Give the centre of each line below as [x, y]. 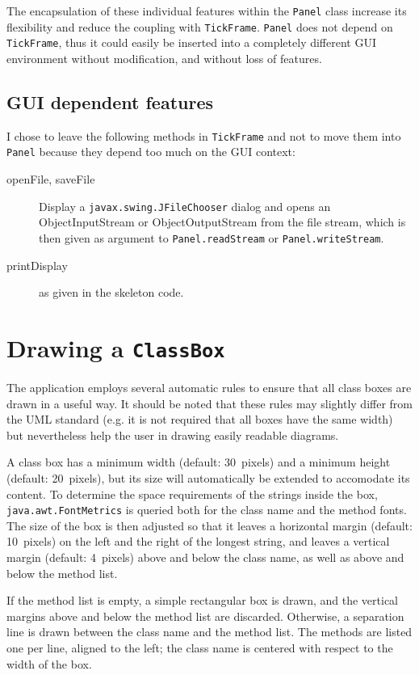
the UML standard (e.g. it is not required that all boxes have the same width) [200, 419]
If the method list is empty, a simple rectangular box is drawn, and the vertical [203, 600]
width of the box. [49, 663]
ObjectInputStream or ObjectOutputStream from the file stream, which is [222, 222]
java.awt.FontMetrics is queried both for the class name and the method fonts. [207, 510]
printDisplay [37, 265]
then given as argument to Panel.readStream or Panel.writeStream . [212, 237]
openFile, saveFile [51, 179]
